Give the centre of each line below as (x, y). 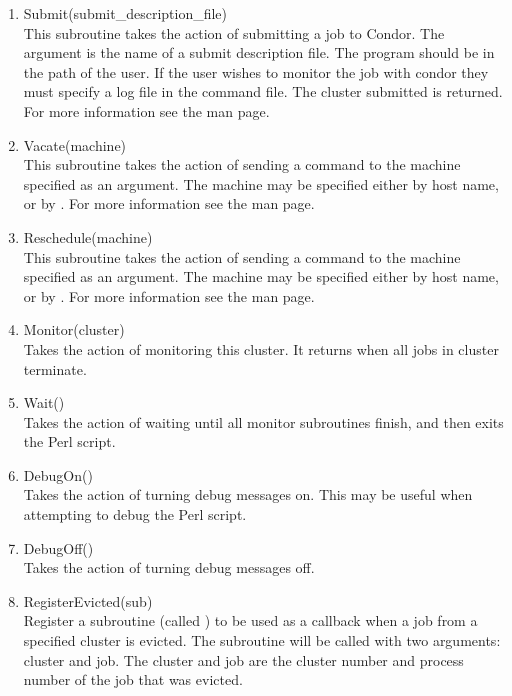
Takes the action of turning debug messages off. (169, 567)
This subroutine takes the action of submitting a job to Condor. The (234, 32)
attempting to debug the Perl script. (135, 514)
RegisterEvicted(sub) (88, 600)
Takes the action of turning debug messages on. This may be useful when (248, 494)
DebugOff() (58, 547)
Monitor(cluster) (74, 329)
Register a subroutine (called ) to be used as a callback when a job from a (250, 620)
